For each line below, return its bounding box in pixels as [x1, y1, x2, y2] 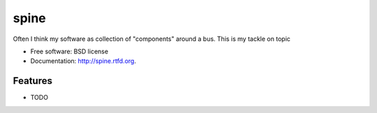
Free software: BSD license [30, 47, 108, 55]
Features [13, 75, 52, 87]
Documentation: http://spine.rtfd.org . [30, 57, 136, 65]
